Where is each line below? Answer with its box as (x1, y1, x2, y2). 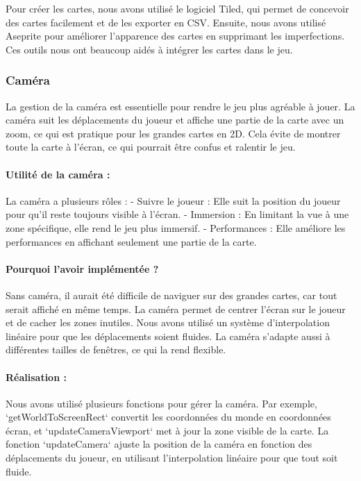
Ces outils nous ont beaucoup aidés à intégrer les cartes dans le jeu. (6, 42, 293, 56)
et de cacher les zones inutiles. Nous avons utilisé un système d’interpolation (6, 315, 330, 330)
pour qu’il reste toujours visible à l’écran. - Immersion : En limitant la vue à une (6, 207, 349, 221)
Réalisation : (6, 369, 67, 384)
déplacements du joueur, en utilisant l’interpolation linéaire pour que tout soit (6, 450, 338, 465)
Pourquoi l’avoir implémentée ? (6, 261, 159, 276)
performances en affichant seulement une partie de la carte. (6, 234, 257, 248)
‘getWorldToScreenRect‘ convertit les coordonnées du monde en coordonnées (6, 410, 331, 424)
